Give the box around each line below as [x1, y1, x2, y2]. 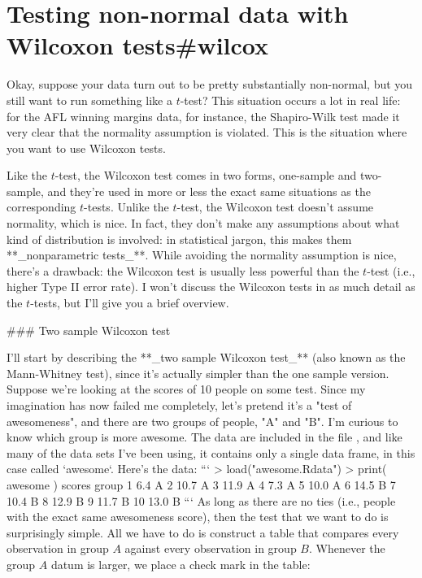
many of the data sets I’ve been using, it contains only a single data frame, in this [7, 444, 415, 461]
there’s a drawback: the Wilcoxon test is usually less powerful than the [7, 262, 359, 279]
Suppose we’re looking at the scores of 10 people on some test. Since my [7, 380, 366, 398]
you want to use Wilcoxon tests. [7, 139, 166, 156]
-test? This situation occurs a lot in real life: [180, 91, 401, 108]
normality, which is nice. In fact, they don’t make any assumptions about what [7, 215, 400, 232]
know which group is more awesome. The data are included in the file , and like [7, 428, 402, 445]
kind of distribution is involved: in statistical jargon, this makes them [7, 230, 352, 247]
